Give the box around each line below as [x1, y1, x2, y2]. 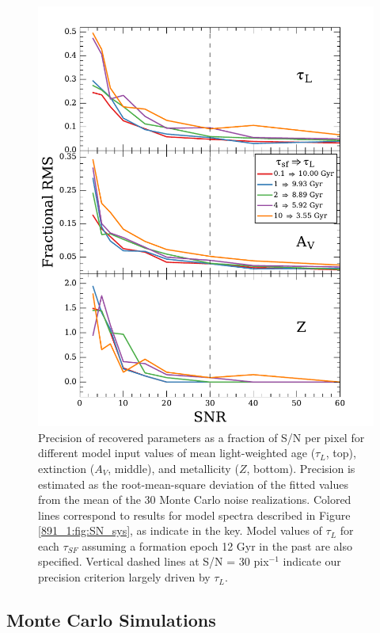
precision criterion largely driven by [38, 569, 211, 585]
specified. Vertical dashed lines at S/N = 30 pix [38, 553, 269, 570]
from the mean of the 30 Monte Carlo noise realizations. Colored [38, 491, 351, 508]
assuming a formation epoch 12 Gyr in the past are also [82, 537, 352, 554]
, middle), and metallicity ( [108, 459, 239, 476]
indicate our [283, 553, 341, 570]
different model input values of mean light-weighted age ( [38, 444, 316, 461]
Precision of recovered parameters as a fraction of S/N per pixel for [38, 429, 365, 445]
